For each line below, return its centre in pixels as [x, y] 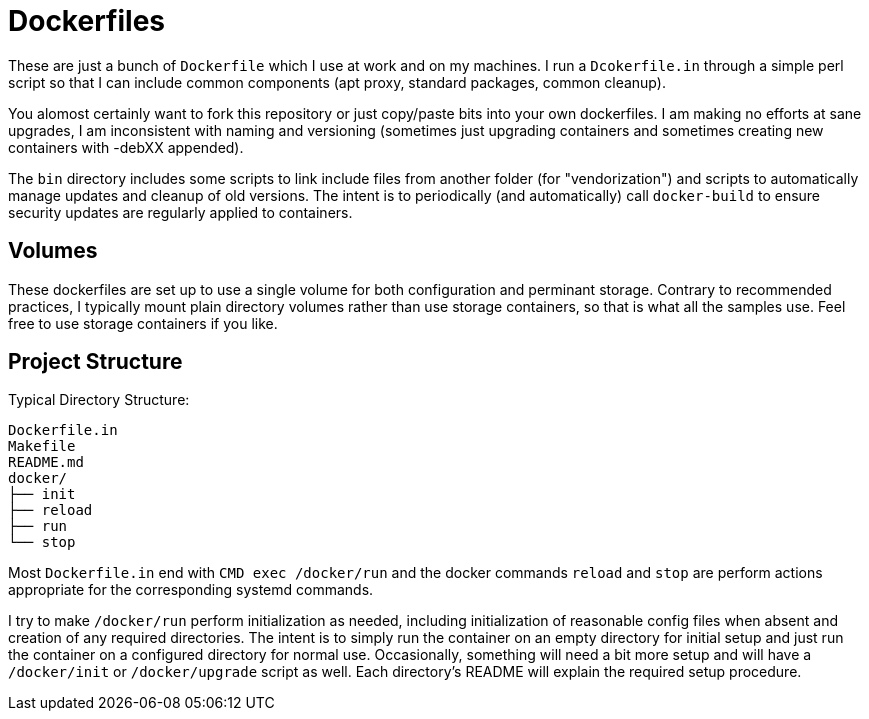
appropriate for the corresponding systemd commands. [191, 590]
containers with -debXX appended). [126, 147]
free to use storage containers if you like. [143, 323]
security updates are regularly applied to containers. [180, 212]
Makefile [42, 446]
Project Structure [95, 362]
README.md [46, 462]
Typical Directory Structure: [99, 400]
